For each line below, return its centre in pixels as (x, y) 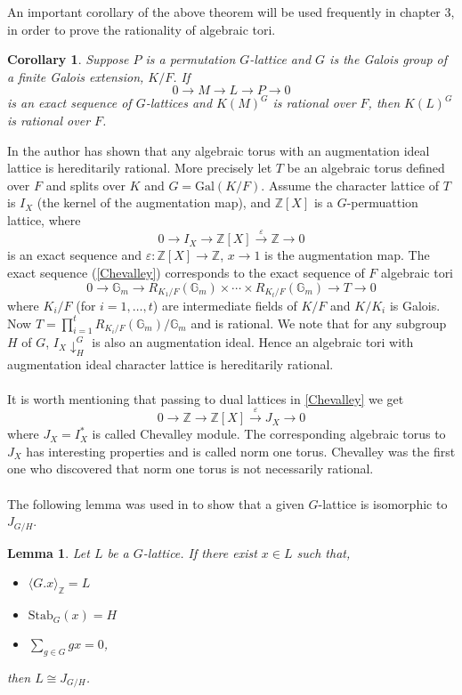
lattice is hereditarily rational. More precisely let (140, 168)
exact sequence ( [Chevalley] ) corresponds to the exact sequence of (186, 272)
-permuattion (382, 202)
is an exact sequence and (75, 255)
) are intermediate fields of (225, 305)
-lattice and (280, 59)
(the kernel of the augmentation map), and (154, 202)
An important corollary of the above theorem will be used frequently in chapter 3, (231, 12)
